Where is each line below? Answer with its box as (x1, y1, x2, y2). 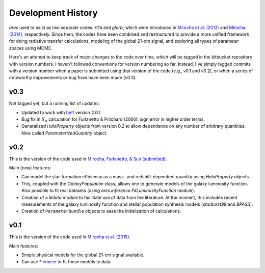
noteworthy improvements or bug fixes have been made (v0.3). (9, 75, 137, 81)
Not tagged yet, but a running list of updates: (9, 101, 100, 107)
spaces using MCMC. (9, 45, 53, 51)
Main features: (9, 243, 39, 249)
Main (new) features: (9, 165, 52, 171)
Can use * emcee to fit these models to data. (21, 259, 112, 265)
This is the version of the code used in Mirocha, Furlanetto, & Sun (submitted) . (9, 156, 167, 162)
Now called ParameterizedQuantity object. (21, 130, 108, 136)
